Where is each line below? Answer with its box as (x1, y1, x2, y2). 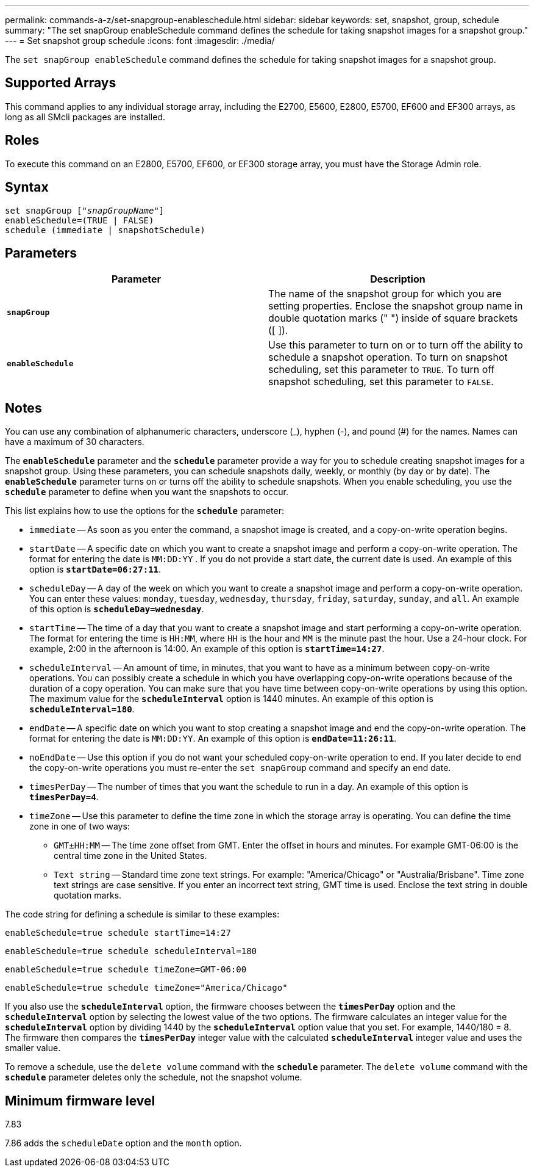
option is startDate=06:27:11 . (29, 564, 162, 575)
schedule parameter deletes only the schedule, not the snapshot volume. (5, 1072, 302, 1083)
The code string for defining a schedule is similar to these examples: (5, 909, 280, 920)
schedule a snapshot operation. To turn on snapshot (268, 351, 508, 364)
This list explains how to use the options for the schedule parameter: (5, 505, 285, 516)
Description (370, 273, 425, 286)
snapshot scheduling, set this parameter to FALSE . (268, 375, 494, 388)
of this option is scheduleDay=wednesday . (29, 604, 204, 615)
